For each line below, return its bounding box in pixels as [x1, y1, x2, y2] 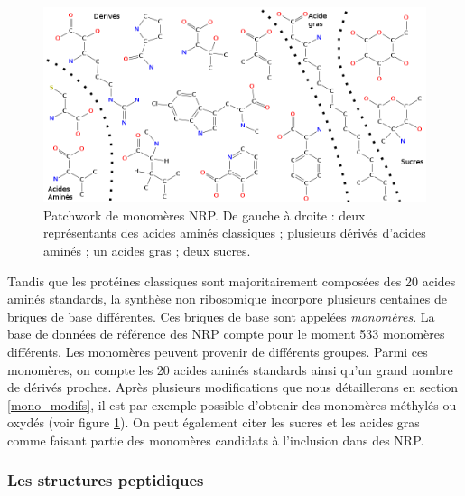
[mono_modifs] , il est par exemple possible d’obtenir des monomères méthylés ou [7, 395, 457, 414]
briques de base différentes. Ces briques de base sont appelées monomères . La [7, 306, 435, 325]
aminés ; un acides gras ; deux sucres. [43, 241, 251, 260]
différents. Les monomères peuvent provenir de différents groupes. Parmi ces [7, 342, 428, 360]
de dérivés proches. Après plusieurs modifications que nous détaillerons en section [7, 378, 459, 397]
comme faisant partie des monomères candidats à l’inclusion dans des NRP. [7, 430, 424, 449]
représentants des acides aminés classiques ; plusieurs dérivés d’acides [43, 223, 426, 242]
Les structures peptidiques [7, 469, 204, 491]
